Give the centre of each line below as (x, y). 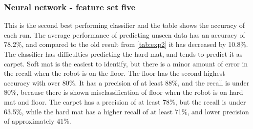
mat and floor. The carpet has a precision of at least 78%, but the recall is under (125, 101)
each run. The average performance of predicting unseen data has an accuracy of (125, 34)
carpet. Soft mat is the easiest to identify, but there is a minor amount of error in (126, 63)
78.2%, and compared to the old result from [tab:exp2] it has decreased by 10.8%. (126, 44)
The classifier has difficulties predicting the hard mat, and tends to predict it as (123, 54)
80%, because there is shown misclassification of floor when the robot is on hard (124, 92)
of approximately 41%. (38, 121)
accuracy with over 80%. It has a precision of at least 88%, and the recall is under (127, 82)
